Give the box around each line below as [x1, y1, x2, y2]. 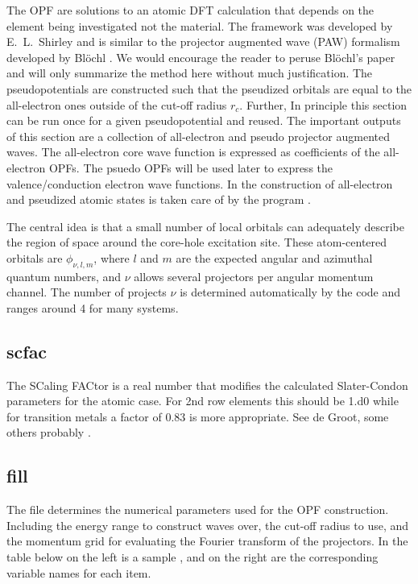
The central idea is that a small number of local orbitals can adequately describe [6, 217, 404, 234]
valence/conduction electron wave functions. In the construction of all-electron [6, 175, 393, 192]
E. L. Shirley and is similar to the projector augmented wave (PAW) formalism [6, 33, 400, 50]
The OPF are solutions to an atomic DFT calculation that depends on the [6, 2, 375, 18]
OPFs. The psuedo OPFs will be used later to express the [48, 159, 333, 176]
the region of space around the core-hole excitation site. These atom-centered [6, 234, 387, 251]
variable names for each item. [6, 564, 151, 581]
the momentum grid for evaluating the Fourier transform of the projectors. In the [6, 532, 408, 549]
